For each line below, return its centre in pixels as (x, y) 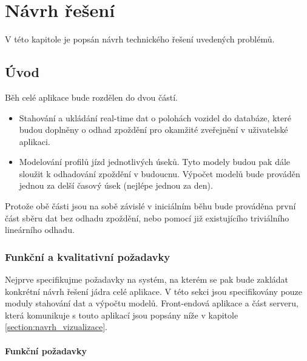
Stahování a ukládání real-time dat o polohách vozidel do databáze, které (155, 117)
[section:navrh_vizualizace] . (56, 327)
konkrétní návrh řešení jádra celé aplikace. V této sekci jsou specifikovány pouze (154, 291)
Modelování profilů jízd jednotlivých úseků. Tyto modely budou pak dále (155, 162)
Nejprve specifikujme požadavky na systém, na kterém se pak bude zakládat (147, 279)
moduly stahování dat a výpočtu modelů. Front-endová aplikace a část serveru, (152, 303)
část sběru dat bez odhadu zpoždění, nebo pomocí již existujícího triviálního (147, 218)
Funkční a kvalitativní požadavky (88, 256)
